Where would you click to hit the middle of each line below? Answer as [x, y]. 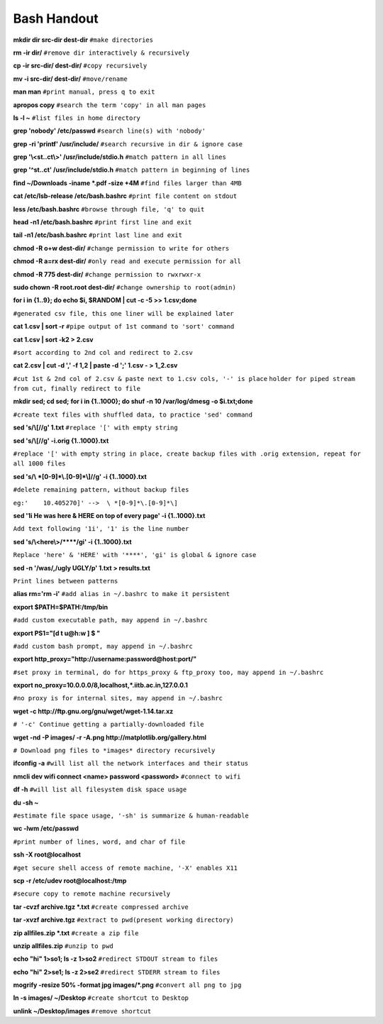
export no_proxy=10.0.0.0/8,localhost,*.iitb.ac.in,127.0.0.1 [100, 686]
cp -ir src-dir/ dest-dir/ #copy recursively [80, 66]
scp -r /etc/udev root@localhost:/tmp [70, 881]
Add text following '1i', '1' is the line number [101, 529]
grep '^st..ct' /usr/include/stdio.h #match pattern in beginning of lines [132, 170]
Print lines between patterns [66, 581]
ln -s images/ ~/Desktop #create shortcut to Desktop [101, 998]
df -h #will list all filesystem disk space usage [100, 789]
